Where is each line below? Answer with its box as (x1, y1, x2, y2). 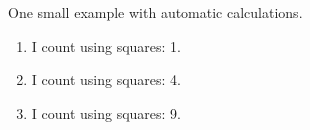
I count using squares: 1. (31, 35, 182, 56)
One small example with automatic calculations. (8, 2, 303, 22)
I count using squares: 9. (31, 102, 182, 123)
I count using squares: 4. (31, 69, 182, 90)
